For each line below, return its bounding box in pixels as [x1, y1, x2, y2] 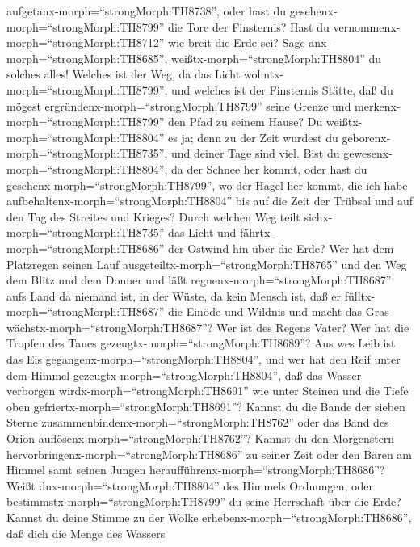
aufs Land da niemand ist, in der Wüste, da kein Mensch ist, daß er [6, 287, 342, 304]
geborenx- [342, 128, 391, 145]
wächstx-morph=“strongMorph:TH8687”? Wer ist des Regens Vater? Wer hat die [6, 318, 409, 335]
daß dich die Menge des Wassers [6, 524, 166, 541]
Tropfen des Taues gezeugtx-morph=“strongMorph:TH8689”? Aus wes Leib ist [6, 335, 396, 351]
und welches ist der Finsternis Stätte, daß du [171, 81, 393, 98]
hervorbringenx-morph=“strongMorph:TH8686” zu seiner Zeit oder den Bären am [6, 445, 413, 462]
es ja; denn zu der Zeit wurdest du [168, 128, 338, 145]
